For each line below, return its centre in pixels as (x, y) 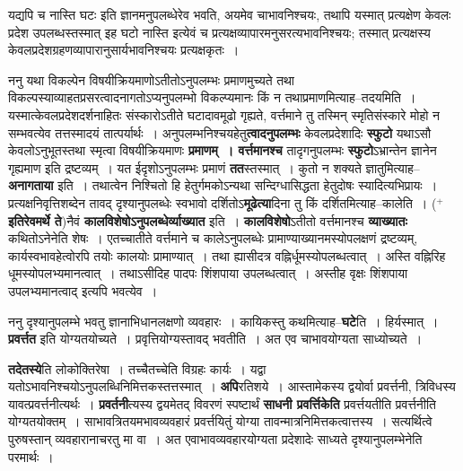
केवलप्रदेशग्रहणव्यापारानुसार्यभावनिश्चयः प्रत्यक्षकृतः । (124, 50)
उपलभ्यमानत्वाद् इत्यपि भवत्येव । (83, 290)
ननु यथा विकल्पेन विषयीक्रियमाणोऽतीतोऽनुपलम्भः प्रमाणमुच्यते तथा (152, 79)
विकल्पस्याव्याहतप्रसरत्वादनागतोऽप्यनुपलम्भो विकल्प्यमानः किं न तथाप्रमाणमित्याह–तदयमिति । (212, 97)
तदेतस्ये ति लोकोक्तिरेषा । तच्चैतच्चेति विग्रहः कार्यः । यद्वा (137, 368)
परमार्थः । (31, 456)
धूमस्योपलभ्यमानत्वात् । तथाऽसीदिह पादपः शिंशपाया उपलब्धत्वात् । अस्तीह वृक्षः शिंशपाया (208, 273)
